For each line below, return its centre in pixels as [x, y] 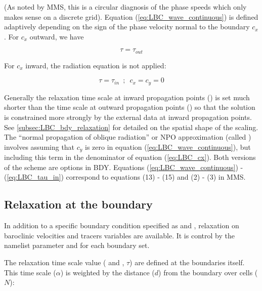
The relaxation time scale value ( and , [64, 262]
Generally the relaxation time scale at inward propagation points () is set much [127, 97]
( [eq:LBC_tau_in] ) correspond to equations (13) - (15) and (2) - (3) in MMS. [125, 177]
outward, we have [57, 36]
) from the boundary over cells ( [208, 272]
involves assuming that [39, 147]
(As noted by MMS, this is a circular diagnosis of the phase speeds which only [125, 7]
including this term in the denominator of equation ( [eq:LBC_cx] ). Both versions [130, 157]
